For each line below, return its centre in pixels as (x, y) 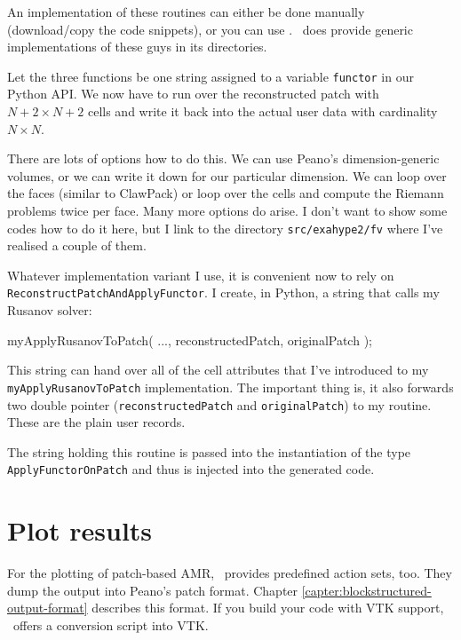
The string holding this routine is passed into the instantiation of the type (209, 451)
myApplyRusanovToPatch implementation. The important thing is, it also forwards (230, 387)
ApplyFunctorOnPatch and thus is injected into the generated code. (191, 469)
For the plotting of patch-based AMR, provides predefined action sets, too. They (230, 573)
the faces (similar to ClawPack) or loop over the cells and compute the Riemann (226, 193)
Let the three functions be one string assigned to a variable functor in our (211, 76)
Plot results (80, 530)
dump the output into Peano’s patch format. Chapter (153, 590)
